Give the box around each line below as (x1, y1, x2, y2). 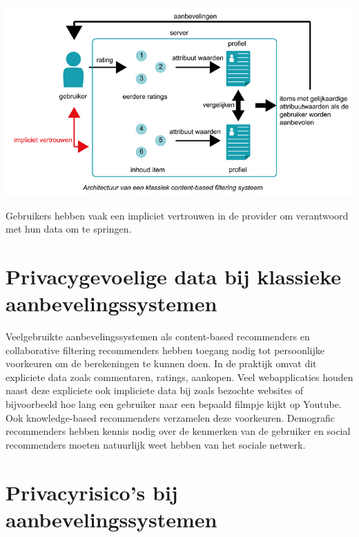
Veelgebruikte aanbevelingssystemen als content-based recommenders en (6, 329, 310, 344)
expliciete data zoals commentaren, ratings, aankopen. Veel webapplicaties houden (6, 369, 353, 384)
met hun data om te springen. (6, 222, 132, 236)
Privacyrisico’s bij (6, 478, 178, 506)
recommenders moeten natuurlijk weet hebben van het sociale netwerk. (6, 437, 306, 451)
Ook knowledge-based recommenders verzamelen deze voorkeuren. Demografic (6, 410, 335, 424)
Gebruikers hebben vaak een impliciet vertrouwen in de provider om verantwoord (6, 208, 349, 222)
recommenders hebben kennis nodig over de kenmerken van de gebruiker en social (6, 424, 351, 438)
